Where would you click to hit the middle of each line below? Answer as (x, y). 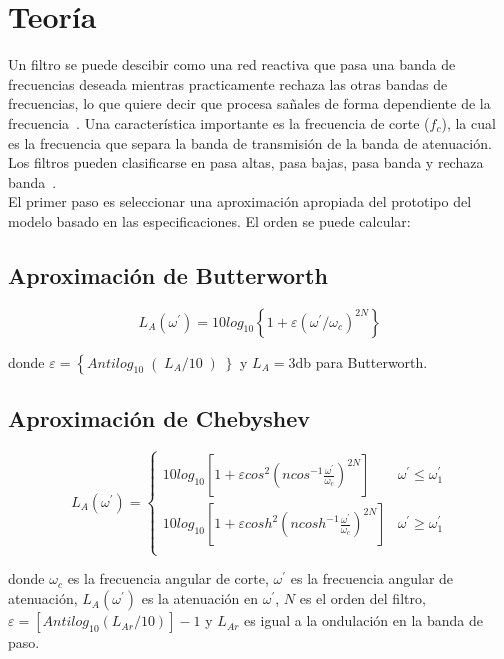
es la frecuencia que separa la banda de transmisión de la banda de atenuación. (250, 142)
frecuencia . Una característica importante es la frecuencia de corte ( (219, 122)
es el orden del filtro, (362, 598)
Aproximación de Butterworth (168, 274)
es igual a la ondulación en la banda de (363, 620)
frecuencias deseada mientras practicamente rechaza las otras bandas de (228, 83)
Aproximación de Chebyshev (159, 418)
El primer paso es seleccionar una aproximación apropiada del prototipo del (240, 201)
